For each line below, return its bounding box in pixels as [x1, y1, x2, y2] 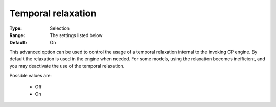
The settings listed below [50, 32, 103, 38]
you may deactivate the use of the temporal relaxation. [9, 63, 125, 69]
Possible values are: [9, 72, 52, 78]
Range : [9, 32, 25, 38]
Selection [50, 25, 70, 31]
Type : [9, 25, 22, 31]
